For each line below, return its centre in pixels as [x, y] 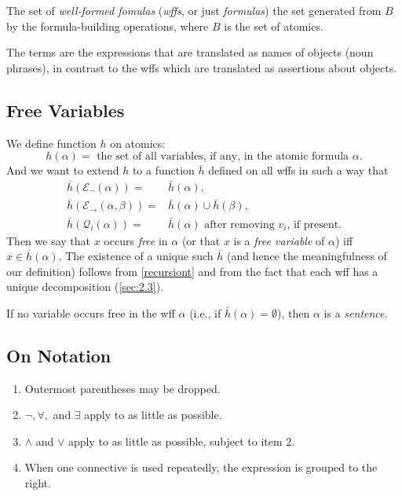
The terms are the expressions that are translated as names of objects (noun [190, 52]
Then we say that [49, 240]
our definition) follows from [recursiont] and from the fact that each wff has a [192, 271]
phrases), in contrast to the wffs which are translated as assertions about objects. [202, 67]
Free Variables [66, 110]
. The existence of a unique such [136, 256]
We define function [51, 143]
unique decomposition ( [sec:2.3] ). [85, 287]
